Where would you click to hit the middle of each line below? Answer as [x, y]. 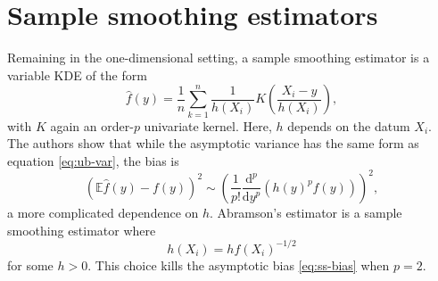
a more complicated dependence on [103, 212]
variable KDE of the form [77, 74]
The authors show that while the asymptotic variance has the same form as [213, 143]
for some [30, 264]
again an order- [92, 125]
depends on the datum [349, 125]
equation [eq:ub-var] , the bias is [93, 160]
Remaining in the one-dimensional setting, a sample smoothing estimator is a [219, 58]
